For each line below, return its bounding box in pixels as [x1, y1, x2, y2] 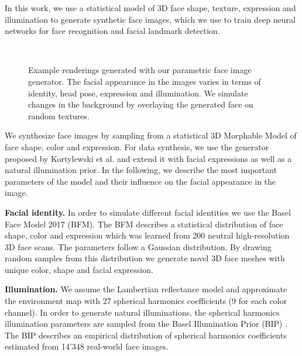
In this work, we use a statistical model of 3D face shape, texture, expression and [5, 2, 296, 13]
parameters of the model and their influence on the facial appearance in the [5, 175, 276, 187]
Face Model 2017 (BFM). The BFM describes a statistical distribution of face [5, 217, 283, 230]
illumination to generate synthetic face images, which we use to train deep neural [5, 13, 296, 25]
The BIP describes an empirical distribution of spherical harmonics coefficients [5, 329, 287, 341]
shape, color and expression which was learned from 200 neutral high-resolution [5, 229, 290, 241]
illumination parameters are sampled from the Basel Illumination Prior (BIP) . [5, 317, 288, 330]
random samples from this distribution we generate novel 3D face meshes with [5, 252, 285, 264]
